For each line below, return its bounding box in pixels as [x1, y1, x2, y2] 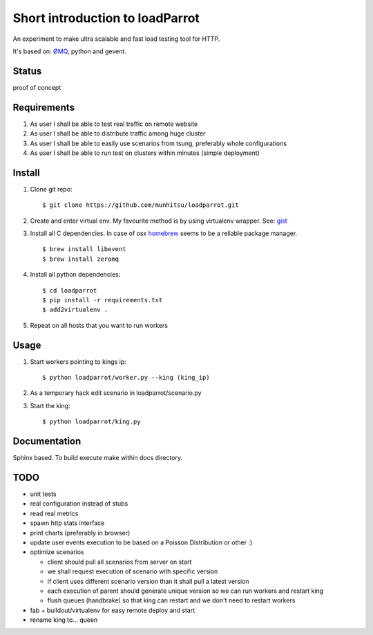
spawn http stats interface [30, 519, 105, 527]
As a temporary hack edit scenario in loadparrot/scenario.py [30, 389, 202, 397]
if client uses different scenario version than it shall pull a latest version [47, 577, 249, 585]
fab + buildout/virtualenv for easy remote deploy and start [30, 606, 195, 614]
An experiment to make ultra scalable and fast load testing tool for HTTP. [12, 35, 220, 43]
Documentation [12, 436, 82, 448]
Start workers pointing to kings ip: [30, 357, 127, 366]
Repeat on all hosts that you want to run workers [30, 321, 169, 329]
